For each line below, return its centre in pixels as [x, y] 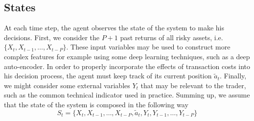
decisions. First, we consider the [52, 37]
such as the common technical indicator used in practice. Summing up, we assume [127, 95]
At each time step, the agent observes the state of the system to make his [114, 28]
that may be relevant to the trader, [193, 85]
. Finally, [233, 76]
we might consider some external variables [67, 85]
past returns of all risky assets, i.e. [172, 37]
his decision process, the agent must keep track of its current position [108, 76]
